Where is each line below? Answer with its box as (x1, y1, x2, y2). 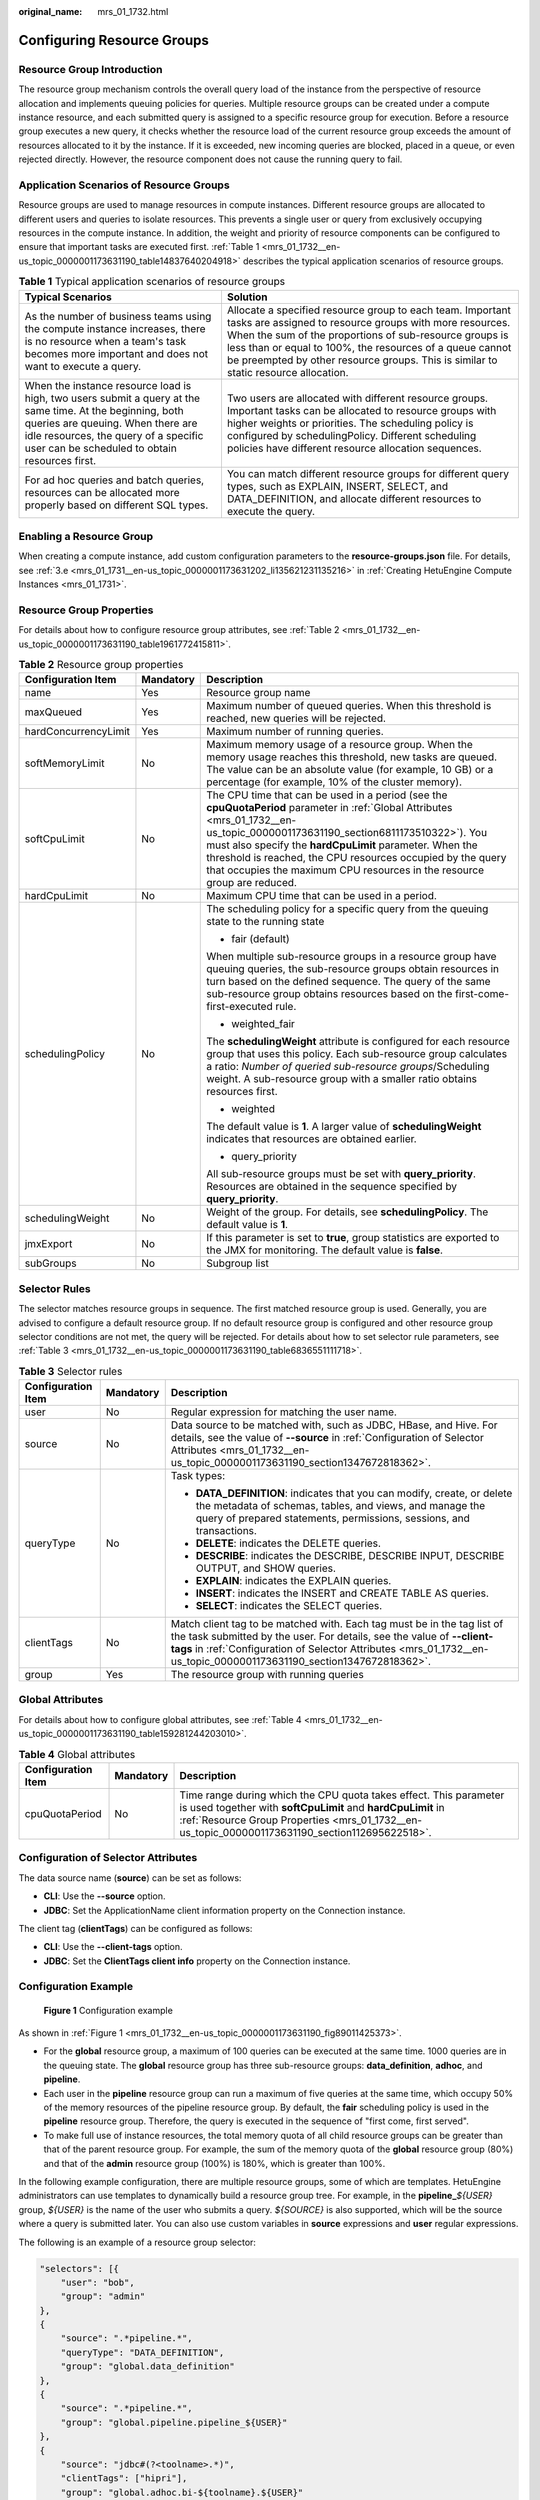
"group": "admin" (60, 2291, 146, 2302)
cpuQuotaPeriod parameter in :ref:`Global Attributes (206, 801, 453, 815)
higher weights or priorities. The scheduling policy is (226, 416, 474, 430)
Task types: (170, 1469, 226, 1483)
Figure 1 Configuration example (43, 2004, 174, 2016)
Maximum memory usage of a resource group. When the (206, 738, 474, 752)
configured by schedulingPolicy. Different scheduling (226, 428, 477, 442)
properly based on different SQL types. (24, 498, 209, 512)
